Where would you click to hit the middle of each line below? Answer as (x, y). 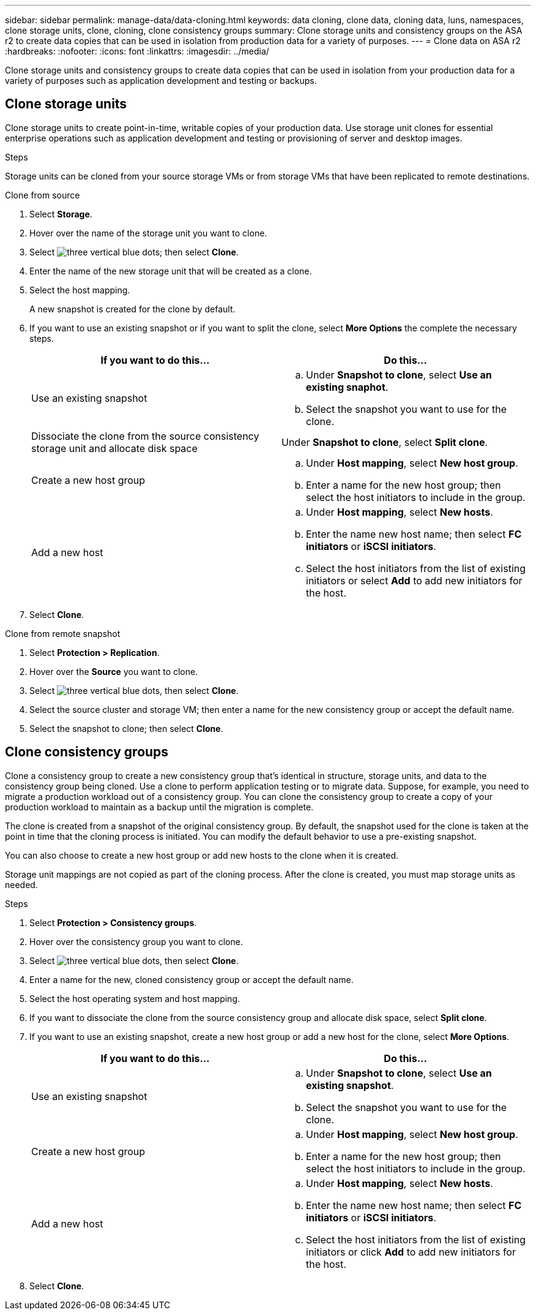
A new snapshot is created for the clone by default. (132, 309)
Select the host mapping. (80, 290)
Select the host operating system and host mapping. (135, 998)
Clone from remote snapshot (63, 633)
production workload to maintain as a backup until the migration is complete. (159, 807)
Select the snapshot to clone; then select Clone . (126, 728)
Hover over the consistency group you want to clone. (136, 941)
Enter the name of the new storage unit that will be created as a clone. (171, 271)
